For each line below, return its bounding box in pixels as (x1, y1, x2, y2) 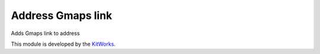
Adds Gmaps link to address (11, 30, 80, 37)
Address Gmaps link (11, 9, 113, 22)
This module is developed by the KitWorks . (11, 40, 116, 47)
